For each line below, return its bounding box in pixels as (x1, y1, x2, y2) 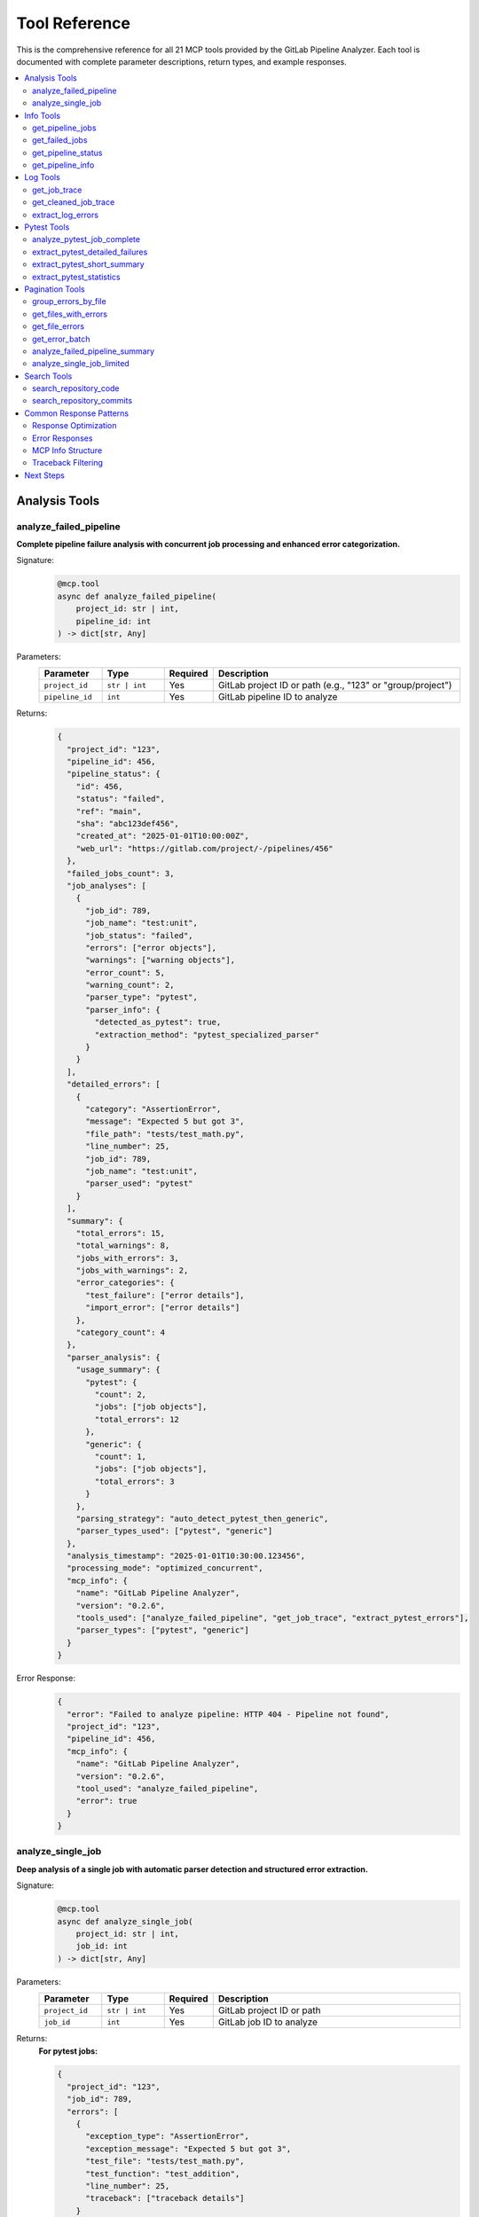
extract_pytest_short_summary (32, 259, 145, 270)
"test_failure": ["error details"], (85, 1290, 245, 1300)
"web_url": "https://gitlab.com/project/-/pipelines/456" (75, 843, 334, 853)
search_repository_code (32, 383, 120, 394)
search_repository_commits (32, 396, 133, 406)
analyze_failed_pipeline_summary (32, 346, 155, 356)
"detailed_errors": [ (67, 1079, 161, 1090)
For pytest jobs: (38, 2045, 98, 2056)
